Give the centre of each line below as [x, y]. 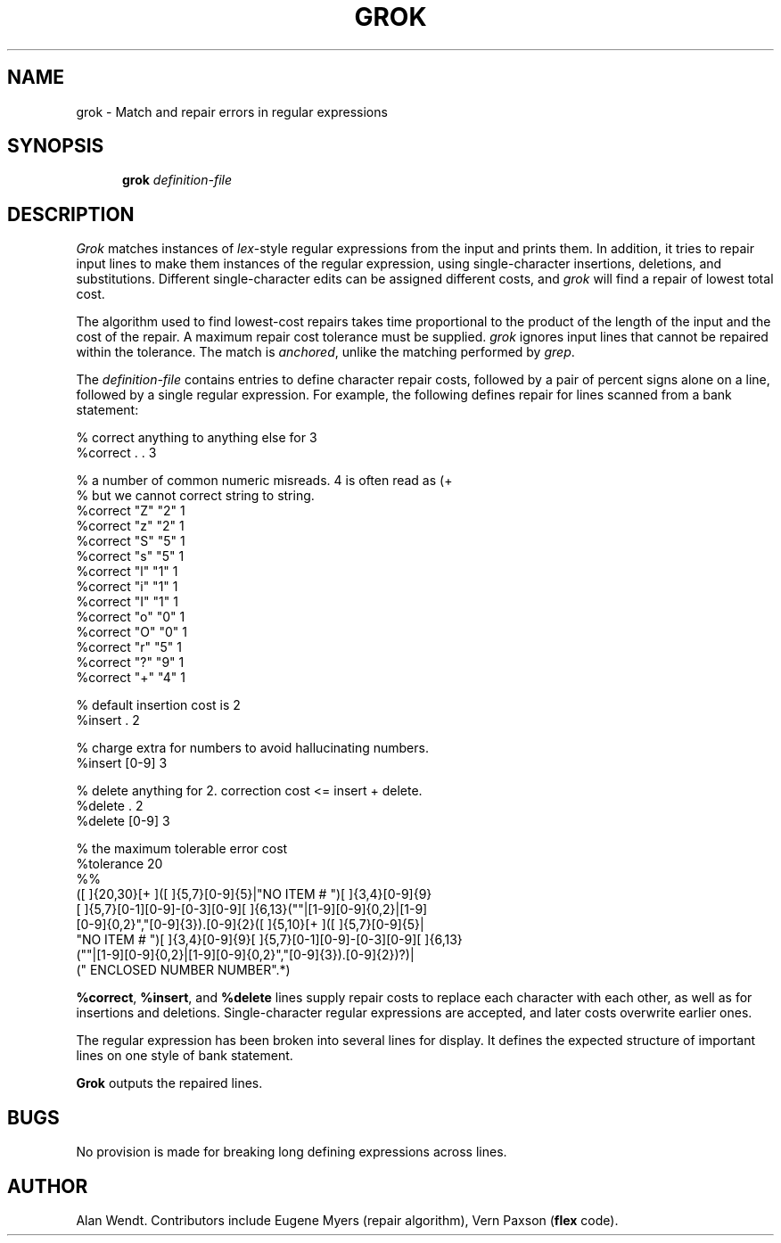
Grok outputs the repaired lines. [169, 1083]
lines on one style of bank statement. [185, 1056]
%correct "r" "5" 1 [129, 647]
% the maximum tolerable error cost [182, 849]
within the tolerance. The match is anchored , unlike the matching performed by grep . [325, 352]
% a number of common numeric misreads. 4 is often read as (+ [264, 481]
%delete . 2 [110, 806]
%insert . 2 [108, 720]
